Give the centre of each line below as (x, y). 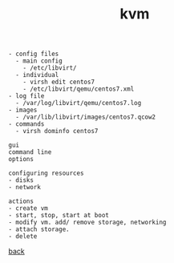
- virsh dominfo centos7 (57, 131)
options (21, 160)
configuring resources (46, 173)
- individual (37, 75)
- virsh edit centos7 (59, 82)
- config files (34, 54)
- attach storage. (39, 229)
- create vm (28, 208)
